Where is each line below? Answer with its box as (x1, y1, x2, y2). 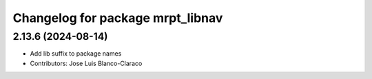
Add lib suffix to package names (30, 49, 122, 58)
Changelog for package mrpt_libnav (12, 10, 223, 25)
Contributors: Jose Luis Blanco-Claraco (30, 59, 143, 67)
